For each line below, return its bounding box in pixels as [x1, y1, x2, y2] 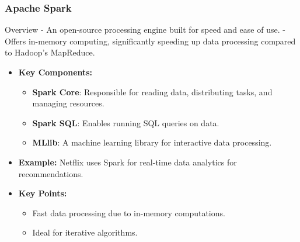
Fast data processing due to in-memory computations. [32, 206, 225, 219]
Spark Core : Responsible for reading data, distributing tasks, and [32, 85, 273, 98]
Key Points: [18, 187, 67, 199]
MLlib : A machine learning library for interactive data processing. [32, 136, 272, 148]
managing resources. [32, 97, 104, 109]
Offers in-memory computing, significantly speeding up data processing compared [5, 34, 296, 47]
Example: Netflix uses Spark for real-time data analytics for [18, 155, 237, 168]
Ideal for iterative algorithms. [32, 226, 138, 238]
